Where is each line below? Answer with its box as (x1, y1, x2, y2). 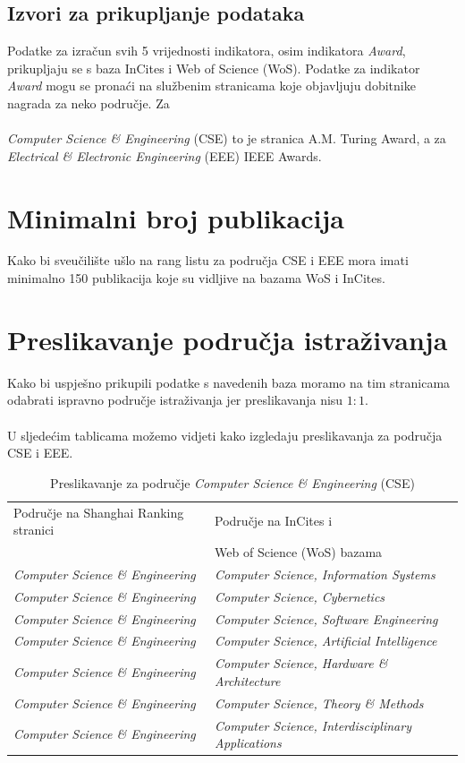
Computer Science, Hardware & (215, 654, 388, 673)
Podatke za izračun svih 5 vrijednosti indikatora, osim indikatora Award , (7, 41, 406, 60)
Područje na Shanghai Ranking (13, 502, 184, 521)
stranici (13, 520, 55, 539)
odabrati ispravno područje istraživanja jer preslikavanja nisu (7, 390, 343, 409)
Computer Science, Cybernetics (215, 587, 385, 605)
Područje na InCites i (215, 511, 333, 530)
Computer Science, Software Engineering (215, 609, 438, 628)
